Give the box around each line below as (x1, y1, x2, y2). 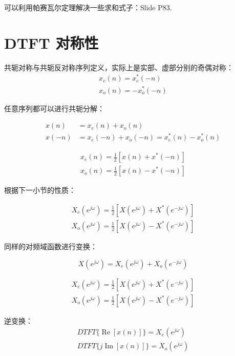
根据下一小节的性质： (4, 185, 76, 195)
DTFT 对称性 (4, 32, 99, 53)
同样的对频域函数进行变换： (4, 241, 97, 251)
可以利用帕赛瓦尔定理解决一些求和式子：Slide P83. (4, 2, 172, 12)
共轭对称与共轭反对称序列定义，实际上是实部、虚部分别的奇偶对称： (4, 62, 233, 72)
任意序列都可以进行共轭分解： (4, 103, 104, 113)
